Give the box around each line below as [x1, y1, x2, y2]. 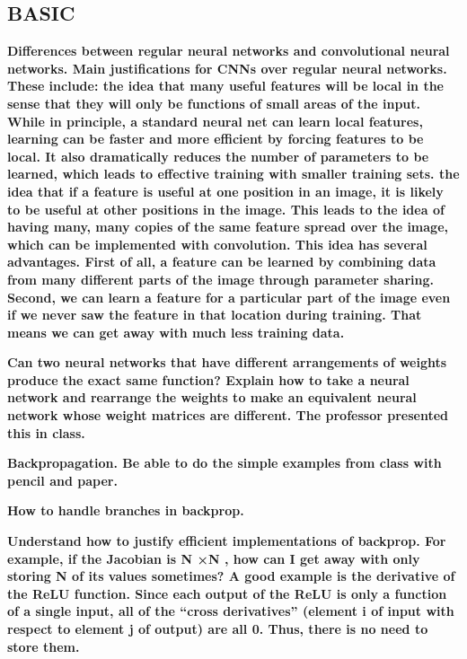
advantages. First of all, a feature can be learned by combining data [7, 252, 436, 271]
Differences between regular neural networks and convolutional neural [7, 41, 450, 60]
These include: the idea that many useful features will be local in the [7, 76, 444, 95]
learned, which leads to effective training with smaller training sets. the [7, 164, 460, 183]
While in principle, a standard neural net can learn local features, [7, 111, 423, 130]
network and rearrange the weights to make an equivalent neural [7, 388, 417, 407]
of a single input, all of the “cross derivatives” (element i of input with [7, 602, 454, 620]
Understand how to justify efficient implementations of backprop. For [7, 532, 446, 550]
